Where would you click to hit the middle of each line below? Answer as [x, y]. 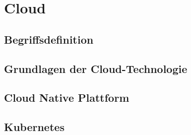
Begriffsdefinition [49, 39]
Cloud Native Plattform [67, 98]
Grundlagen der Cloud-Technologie [96, 68]
